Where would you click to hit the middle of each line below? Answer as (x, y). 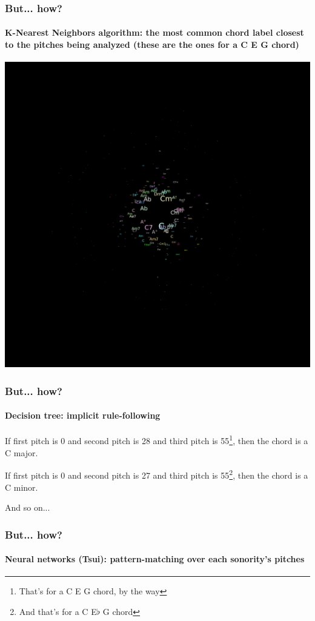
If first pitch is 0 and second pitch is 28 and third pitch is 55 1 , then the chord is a (157, 440)
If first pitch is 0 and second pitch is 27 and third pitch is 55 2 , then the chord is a (157, 474)
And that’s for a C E (58, 611)
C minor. (22, 487)
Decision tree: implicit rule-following (83, 415)
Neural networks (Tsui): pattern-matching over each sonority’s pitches (155, 559)
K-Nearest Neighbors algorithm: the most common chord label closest (154, 32)
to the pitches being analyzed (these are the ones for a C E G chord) (152, 45)
